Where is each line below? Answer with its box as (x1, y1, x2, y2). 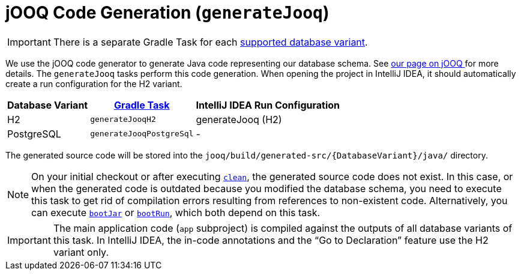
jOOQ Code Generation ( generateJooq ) (5, 2, 330, 23)
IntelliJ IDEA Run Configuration (196, 98, 340, 111)
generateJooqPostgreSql (90, 129, 194, 139)
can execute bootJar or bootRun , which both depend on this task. (31, 206, 321, 219)
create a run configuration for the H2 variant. (5, 78, 182, 89)
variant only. (53, 246, 109, 258)
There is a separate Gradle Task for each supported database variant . (53, 35, 368, 48)
